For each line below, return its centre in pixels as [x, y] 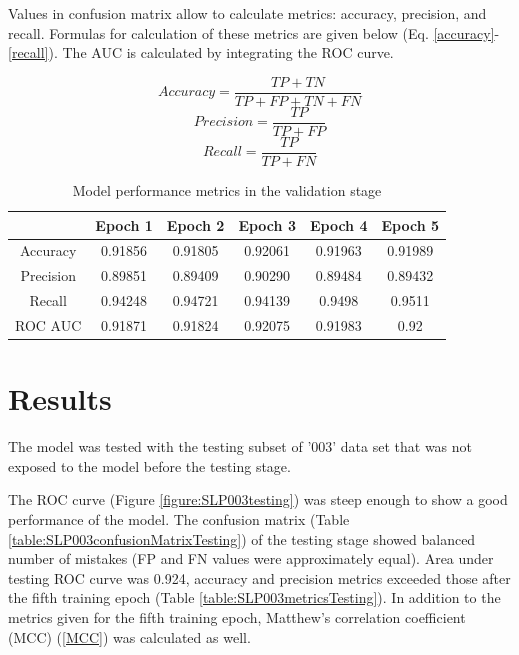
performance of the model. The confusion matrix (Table [179, 518]
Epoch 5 [410, 224]
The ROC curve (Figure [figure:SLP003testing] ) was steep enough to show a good [258, 499]
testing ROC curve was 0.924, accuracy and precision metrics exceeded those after [259, 577]
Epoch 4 [338, 224]
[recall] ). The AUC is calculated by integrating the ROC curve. [201, 52]
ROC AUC [48, 324]
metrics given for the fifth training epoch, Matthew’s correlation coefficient [237, 616]
